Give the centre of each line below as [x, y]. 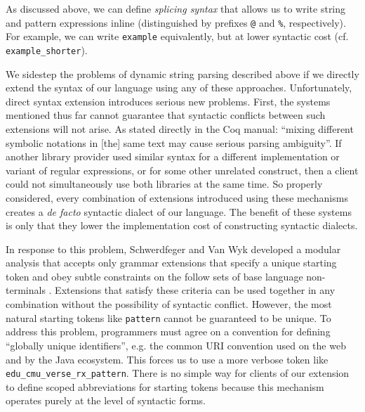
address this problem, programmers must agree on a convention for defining [168, 331]
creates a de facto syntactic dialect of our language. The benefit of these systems [179, 211]
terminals [26, 290]
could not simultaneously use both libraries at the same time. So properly [164, 184]
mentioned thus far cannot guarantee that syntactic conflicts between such [166, 115]
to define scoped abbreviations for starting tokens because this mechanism [165, 386]
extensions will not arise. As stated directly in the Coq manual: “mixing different [180, 128]
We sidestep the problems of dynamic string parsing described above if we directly [182, 73]
